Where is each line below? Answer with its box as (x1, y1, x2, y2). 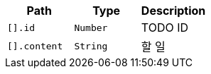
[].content (7, 40, 63, 51)
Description (141, 4, 206, 18)
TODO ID (141, 20, 189, 35)
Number (74, 22, 108, 33)
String (74, 40, 108, 51)
